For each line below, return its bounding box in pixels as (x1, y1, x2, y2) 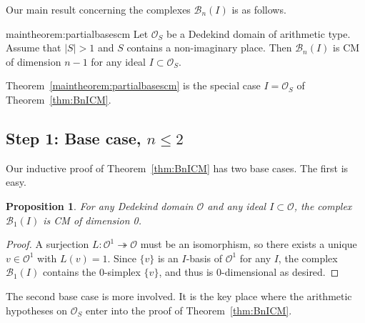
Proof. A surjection (6, 237, 89, 252)
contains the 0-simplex (42, 264, 141, 279)
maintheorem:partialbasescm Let (6, 26, 149, 41)
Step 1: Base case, (6, 126, 141, 149)
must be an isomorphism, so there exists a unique (140, 237, 357, 252)
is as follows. (231, 2, 286, 16)
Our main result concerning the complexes (6, 2, 191, 16)
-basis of (186, 250, 222, 265)
